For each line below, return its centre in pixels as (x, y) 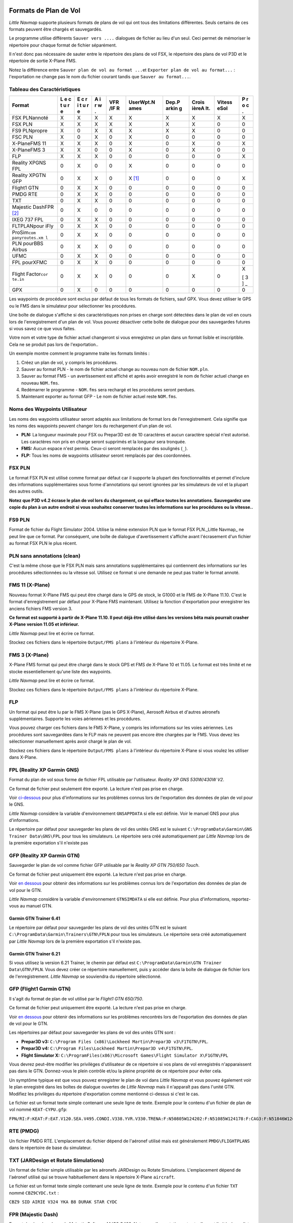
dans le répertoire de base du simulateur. (50, 1148)
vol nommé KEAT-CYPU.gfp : (38, 1110)
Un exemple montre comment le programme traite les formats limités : (79, 353)
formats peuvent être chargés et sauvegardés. (56, 29)
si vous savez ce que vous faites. (42, 328)
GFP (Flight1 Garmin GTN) (40, 989)
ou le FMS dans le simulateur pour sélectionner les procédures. (73, 306)
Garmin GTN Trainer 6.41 (35, 918)
